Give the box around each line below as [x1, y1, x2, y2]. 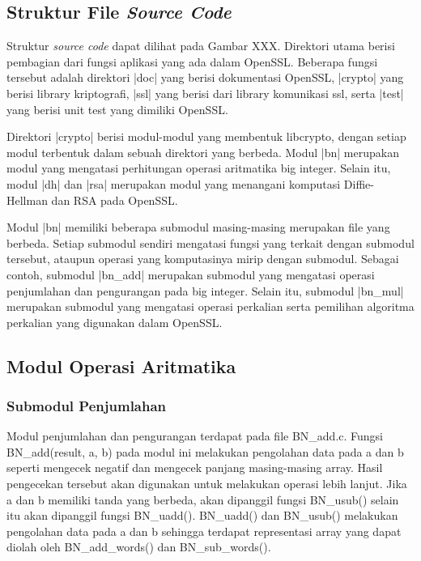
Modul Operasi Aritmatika [6, 353, 236, 378]
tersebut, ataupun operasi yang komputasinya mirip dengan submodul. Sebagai [6, 250, 399, 267]
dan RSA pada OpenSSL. [51, 191, 178, 208]
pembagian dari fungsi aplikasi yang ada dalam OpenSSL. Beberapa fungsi [6, 53, 378, 70]
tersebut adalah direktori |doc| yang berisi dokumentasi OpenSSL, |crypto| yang [6, 69, 404, 86]
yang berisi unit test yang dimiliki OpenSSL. [6, 100, 228, 117]
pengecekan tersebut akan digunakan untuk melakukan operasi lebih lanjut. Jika [6, 475, 407, 492]
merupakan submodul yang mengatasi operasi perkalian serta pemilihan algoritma [6, 298, 415, 315]
